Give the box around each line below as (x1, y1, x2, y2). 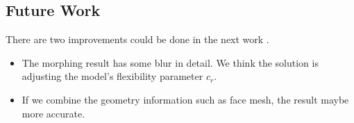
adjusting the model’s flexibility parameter (22, 69, 203, 83)
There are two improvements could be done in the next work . (6, 32, 269, 47)
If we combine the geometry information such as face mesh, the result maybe (22, 92, 349, 106)
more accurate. (22, 106, 85, 120)
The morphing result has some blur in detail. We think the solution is (22, 55, 319, 69)
